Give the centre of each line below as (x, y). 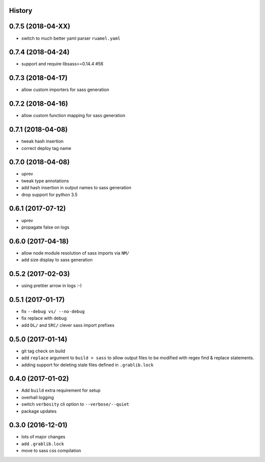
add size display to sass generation (57, 260)
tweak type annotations (45, 181)
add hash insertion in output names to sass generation (76, 188)
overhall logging (38, 397)
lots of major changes (43, 437)
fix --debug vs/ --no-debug (53, 312)
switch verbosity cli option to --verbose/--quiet (75, 404)
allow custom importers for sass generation (65, 90)
